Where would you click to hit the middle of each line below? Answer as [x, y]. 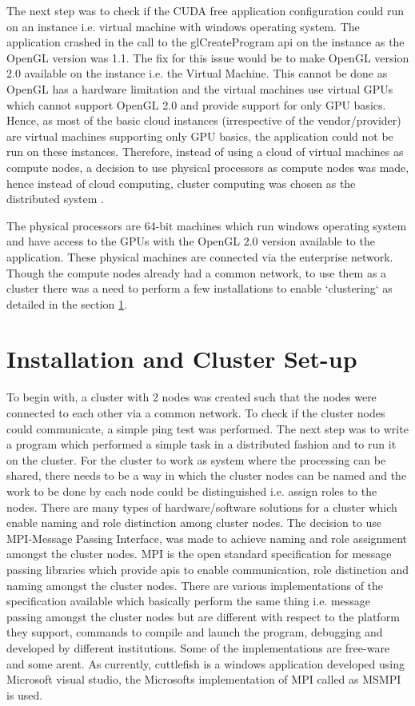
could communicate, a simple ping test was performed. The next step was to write [207, 428]
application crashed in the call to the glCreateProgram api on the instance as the [206, 42]
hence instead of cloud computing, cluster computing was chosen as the [181, 183]
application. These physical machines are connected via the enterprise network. [200, 256]
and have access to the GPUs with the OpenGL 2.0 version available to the [191, 241]
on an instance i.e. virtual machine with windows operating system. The [183, 26]
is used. [25, 694]
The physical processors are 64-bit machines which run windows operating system [207, 225]
